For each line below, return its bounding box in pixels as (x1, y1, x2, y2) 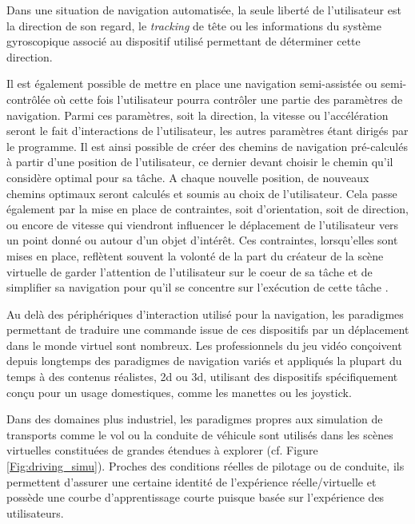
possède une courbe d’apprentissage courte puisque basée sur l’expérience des (6, 489, 385, 506)
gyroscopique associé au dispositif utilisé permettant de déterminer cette (6, 33, 361, 50)
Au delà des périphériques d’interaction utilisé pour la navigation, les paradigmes (6, 305, 404, 322)
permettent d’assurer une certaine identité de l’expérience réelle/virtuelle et (6, 473, 377, 490)
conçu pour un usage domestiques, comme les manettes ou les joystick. (6, 383, 352, 400)
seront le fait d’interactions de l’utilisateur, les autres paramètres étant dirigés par (6, 122, 409, 139)
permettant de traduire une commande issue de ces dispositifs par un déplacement (6, 321, 409, 338)
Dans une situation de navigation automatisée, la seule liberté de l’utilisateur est (6, 2, 401, 18)
